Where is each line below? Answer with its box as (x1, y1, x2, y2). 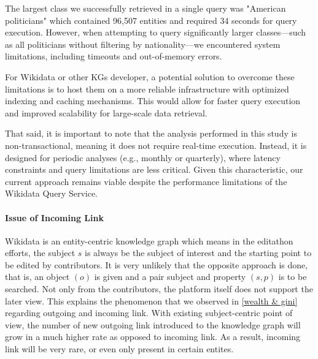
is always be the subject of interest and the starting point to (85, 246, 312, 259)
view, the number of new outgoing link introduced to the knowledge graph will (5, 318, 301, 331)
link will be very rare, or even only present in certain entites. (5, 342, 234, 355)
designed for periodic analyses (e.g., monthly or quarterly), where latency (5, 151, 281, 164)
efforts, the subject (5, 246, 76, 259)
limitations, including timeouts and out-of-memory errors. (5, 50, 222, 62)
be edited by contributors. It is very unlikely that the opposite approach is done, (5, 258, 308, 271)
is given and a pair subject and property (94, 270, 246, 283)
